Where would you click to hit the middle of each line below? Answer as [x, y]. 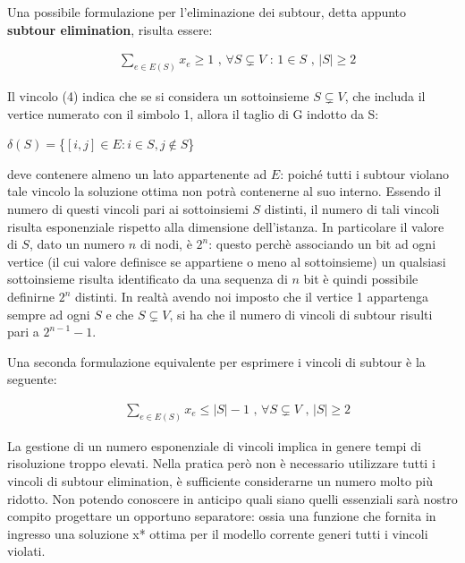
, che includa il [385, 96]
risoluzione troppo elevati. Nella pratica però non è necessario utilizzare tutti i [221, 463]
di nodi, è [166, 244]
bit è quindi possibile [361, 279]
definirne [31, 297]
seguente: [32, 379]
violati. [26, 551]
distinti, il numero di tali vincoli [352, 209]
